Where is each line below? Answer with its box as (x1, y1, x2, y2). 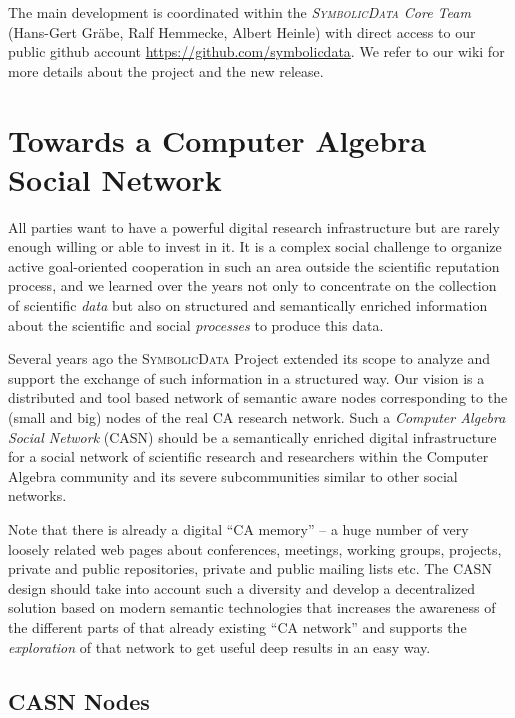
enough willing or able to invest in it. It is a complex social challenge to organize (8, 236, 502, 257)
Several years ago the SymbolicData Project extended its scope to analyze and (8, 348, 491, 369)
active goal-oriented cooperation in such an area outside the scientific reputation (8, 255, 500, 276)
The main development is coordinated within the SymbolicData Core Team (8, 2, 471, 22)
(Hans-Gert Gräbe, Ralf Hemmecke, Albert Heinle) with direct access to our (8, 21, 476, 42)
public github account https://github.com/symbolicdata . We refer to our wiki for (8, 41, 505, 62)
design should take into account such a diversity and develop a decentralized (8, 577, 476, 598)
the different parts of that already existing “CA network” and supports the (8, 616, 467, 637)
